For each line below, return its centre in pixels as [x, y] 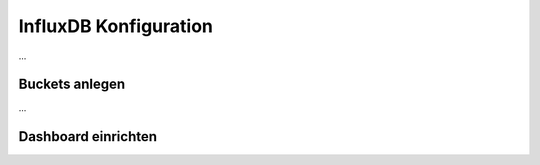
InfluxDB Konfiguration [116, 26]
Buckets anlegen [72, 84]
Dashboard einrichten [88, 136]
